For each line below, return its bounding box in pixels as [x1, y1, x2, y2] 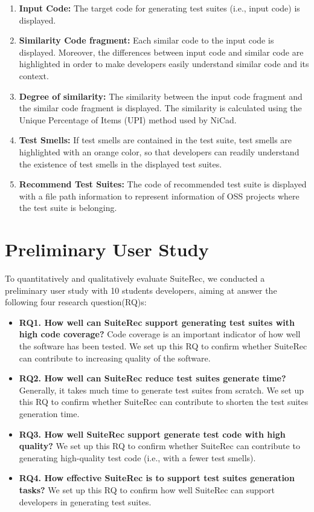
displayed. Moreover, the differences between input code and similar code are [19, 45, 304, 58]
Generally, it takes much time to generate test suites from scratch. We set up [19, 383, 304, 396]
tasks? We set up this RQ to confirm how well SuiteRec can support [19, 483, 275, 496]
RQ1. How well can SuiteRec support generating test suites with [19, 316, 295, 328]
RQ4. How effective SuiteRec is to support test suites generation [19, 471, 295, 484]
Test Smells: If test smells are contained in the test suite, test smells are [19, 134, 292, 146]
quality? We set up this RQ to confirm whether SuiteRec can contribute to [19, 439, 300, 452]
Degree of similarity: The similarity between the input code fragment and [19, 89, 303, 102]
